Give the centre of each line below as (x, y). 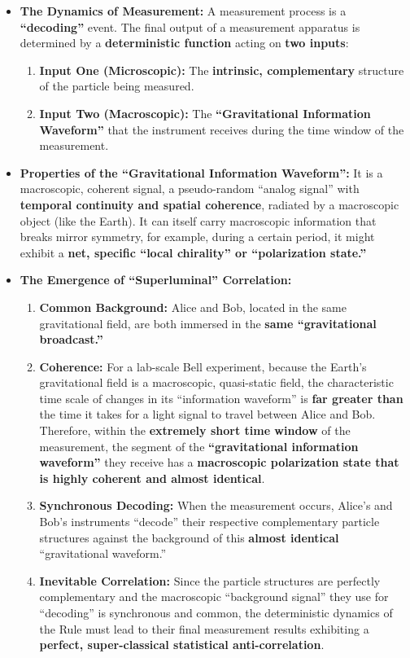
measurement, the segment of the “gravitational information (199, 446)
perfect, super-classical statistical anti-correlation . (182, 645)
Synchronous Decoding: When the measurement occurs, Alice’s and (216, 505)
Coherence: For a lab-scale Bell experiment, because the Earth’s (203, 366)
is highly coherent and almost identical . (152, 478)
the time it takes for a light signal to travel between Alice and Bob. (207, 414)
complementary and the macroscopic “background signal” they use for (214, 597)
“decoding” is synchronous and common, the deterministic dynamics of (216, 612)
